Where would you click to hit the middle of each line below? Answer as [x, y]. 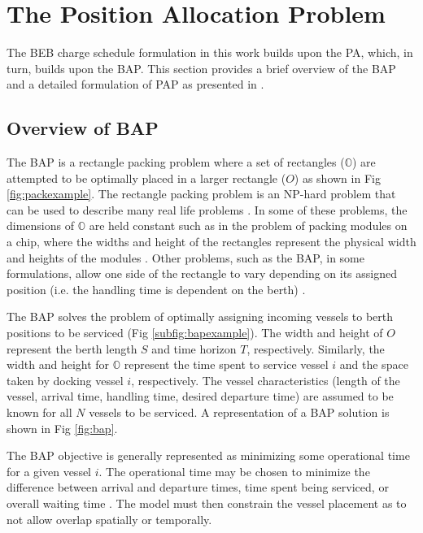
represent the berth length [72, 348]
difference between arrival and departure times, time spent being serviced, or [198, 487]
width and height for [58, 364]
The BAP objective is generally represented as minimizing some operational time [208, 455]
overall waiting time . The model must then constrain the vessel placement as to [207, 503]
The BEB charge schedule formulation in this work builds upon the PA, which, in [210, 52]
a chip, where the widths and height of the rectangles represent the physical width [211, 242]
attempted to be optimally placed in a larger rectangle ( [146, 178]
